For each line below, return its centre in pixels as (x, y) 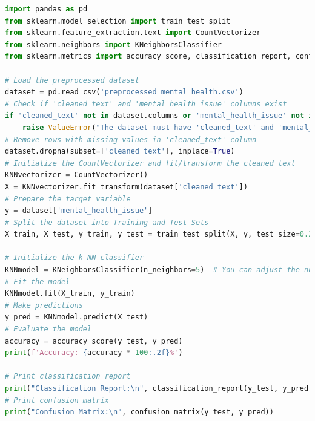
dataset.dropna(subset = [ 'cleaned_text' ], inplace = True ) (120, 152)
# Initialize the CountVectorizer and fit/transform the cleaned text (150, 163)
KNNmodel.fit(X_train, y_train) (70, 294)
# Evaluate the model (48, 329)
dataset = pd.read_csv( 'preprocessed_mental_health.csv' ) (124, 92)
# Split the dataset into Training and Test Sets (107, 222)
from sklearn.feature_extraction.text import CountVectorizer (133, 33)
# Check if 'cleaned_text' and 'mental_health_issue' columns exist (146, 104)
